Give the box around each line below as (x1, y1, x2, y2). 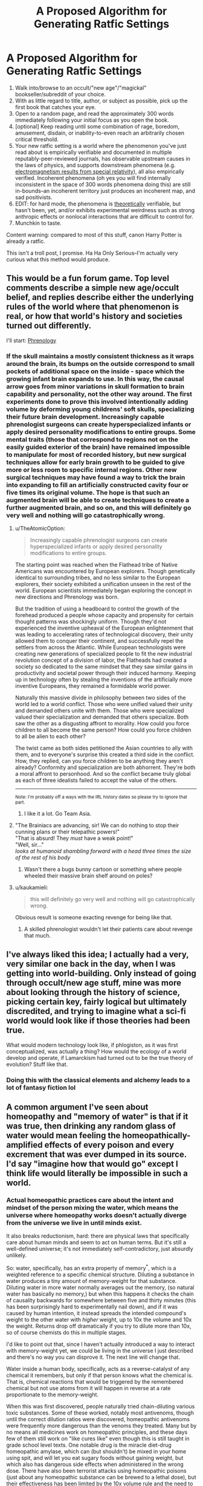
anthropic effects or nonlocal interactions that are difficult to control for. (14, 213, 193, 220)
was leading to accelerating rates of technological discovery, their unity (14, 631, 193, 638)
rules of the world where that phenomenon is (6, 302, 179, 312)
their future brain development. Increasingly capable (6, 412, 165, 421)
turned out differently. (6, 321, 92, 331)
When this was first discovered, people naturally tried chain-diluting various (6, 1403, 195, 1410)
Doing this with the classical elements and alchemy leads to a (6, 1076, 190, 1084)
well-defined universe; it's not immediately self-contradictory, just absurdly (6, 1245, 193, 1253)
